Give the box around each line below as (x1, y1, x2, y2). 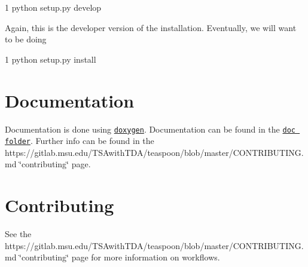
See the (5, 228, 32, 240)
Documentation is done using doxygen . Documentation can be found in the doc (5, 122, 295, 135)
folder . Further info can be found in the (5, 134, 154, 147)
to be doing (5, 33, 47, 45)
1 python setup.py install (5, 53, 96, 65)
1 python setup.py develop (5, 1, 102, 13)
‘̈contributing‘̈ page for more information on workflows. (19, 251, 220, 263)
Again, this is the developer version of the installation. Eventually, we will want (5, 21, 297, 33)
